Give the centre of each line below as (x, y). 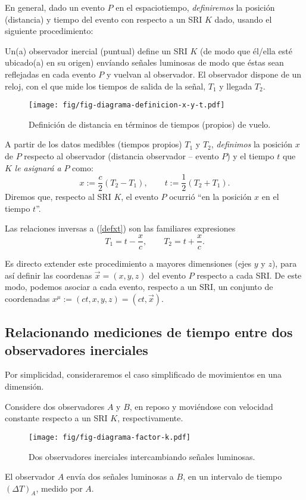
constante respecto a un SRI (56, 418)
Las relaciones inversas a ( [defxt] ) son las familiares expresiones (120, 228)
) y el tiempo (251, 156)
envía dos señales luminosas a (120, 476)
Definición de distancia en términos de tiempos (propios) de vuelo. (150, 124)
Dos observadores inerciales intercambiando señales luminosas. (142, 456)
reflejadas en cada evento (50, 74)
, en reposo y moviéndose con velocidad (201, 406)
